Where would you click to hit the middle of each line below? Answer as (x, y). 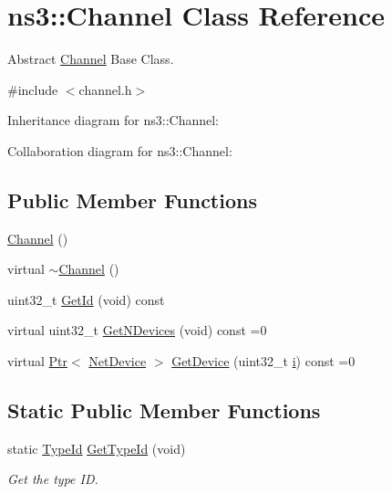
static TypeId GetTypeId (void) (97, 448)
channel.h (105, 89)
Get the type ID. (53, 479)
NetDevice (118, 361)
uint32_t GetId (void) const (86, 299)
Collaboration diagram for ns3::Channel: (120, 150)
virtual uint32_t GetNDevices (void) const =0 (137, 330)
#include (33, 89)
